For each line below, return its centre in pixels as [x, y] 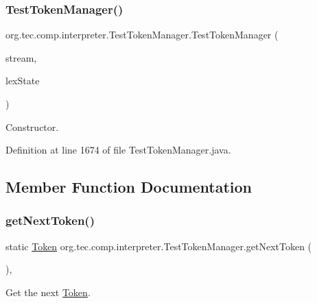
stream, [21, 57]
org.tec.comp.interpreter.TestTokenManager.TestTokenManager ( [142, 35]
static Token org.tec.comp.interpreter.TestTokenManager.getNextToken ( [159, 246]
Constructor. [32, 126]
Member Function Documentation [129, 187]
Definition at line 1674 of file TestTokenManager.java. [118, 150]
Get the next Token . [48, 292]
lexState [23, 81]
